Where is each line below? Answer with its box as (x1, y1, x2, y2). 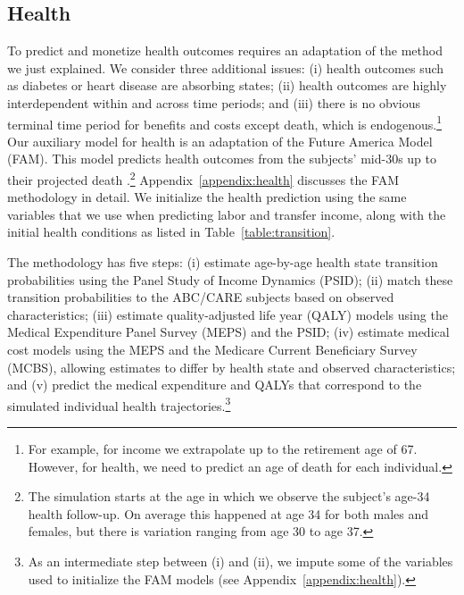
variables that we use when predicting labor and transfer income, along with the (7, 205, 446, 223)
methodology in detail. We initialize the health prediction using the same (7, 188, 407, 206)
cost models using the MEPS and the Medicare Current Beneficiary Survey (7, 340, 418, 359)
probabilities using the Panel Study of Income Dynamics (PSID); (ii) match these (7, 270, 453, 289)
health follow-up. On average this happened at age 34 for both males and (28, 504, 429, 523)
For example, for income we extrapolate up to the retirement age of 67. (28, 440, 418, 458)
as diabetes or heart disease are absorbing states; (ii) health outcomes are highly (7, 76, 447, 95)
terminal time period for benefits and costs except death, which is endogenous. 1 (7, 112, 443, 133)
